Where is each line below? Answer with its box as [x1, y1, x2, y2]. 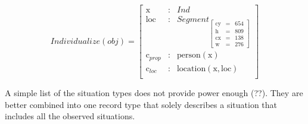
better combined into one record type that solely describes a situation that [5, 98, 278, 110]
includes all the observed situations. [5, 110, 135, 122]
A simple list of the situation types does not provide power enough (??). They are [5, 86, 303, 98]
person [176, 51, 201, 60]
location [176, 64, 206, 73]
